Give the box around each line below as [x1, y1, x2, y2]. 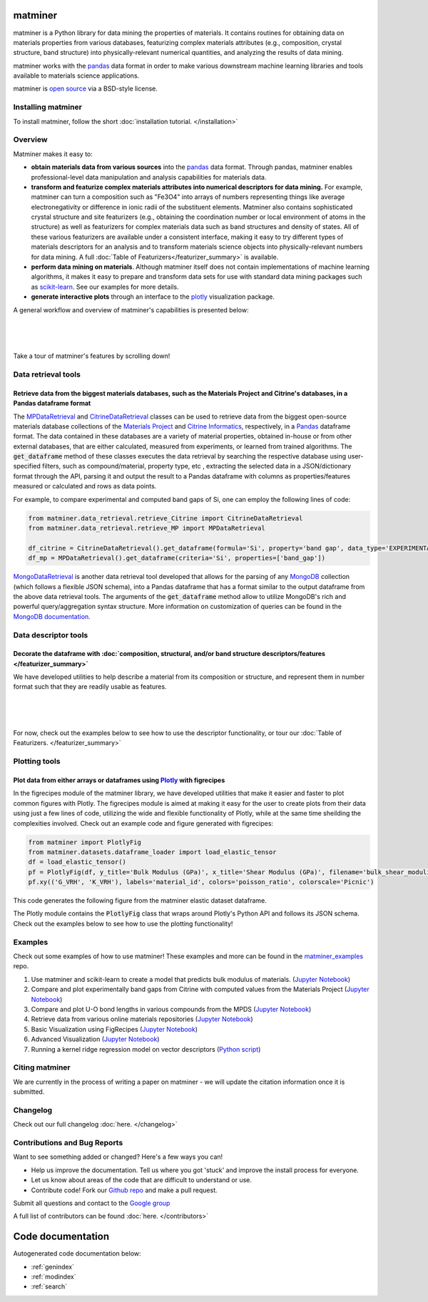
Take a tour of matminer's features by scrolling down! [13, 352, 170, 360]
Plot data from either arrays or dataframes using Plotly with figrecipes [13, 776, 225, 784]
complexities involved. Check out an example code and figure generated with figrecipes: [13, 819, 274, 827]
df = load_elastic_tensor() [28, 858, 126, 866]
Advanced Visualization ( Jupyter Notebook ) [31, 1035, 160, 1044]
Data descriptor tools [13, 630, 88, 640]
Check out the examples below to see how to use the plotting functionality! [13, 919, 233, 928]
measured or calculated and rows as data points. [13, 482, 157, 491]
